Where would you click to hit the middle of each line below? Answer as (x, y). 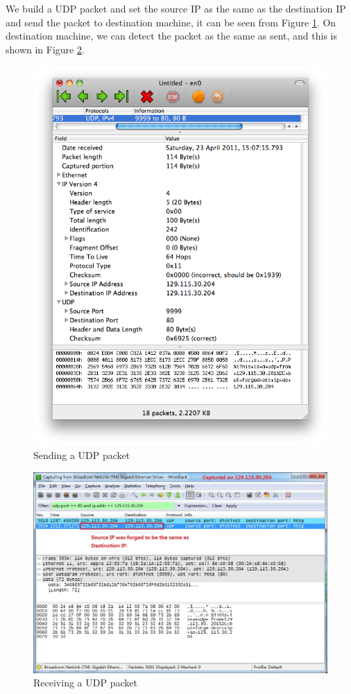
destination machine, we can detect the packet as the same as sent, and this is (172, 36)
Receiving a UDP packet (85, 683)
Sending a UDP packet (82, 455)
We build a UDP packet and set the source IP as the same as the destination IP (176, 8)
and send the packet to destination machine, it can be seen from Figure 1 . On (171, 22)
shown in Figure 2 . (45, 49)
